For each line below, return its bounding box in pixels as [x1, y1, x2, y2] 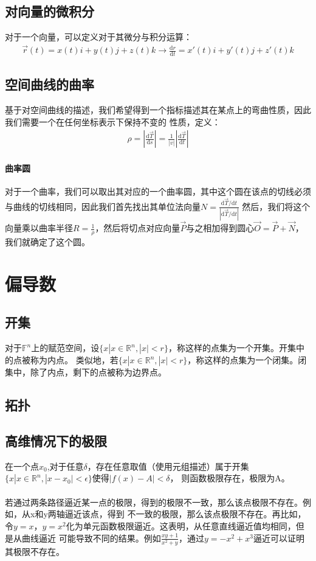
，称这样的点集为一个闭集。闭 [187, 354, 307, 366]
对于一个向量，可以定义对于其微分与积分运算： [5, 30, 192, 43]
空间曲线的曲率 [5, 75, 94, 94]
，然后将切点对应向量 [95, 221, 180, 234]
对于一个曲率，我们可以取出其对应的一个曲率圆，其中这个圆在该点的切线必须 [5, 185, 311, 198]
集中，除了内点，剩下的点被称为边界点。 [5, 366, 167, 378]
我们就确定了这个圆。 [5, 235, 90, 248]
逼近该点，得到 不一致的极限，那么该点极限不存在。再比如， [64, 507, 306, 520]
